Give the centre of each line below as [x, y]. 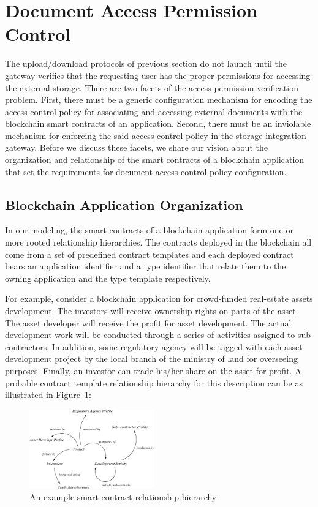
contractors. [27, 346]
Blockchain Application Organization [124, 204]
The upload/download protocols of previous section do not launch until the [146, 63]
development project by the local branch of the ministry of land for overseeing [151, 359]
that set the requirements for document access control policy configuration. [146, 171]
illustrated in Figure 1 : [48, 395]
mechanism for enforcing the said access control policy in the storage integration [156, 135]
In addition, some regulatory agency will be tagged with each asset [177, 346]
